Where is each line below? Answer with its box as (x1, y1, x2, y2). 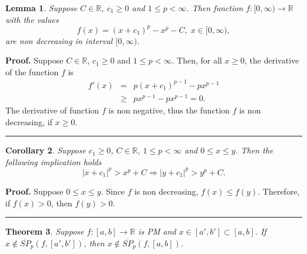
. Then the (235, 144, 273, 156)
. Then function (186, 2, 243, 14)
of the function (5, 65, 59, 78)
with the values (5, 13, 59, 25)
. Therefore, (258, 185, 300, 197)
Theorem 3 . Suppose (5, 225, 84, 238)
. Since (101, 185, 125, 197)
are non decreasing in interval (5, 34, 113, 46)
